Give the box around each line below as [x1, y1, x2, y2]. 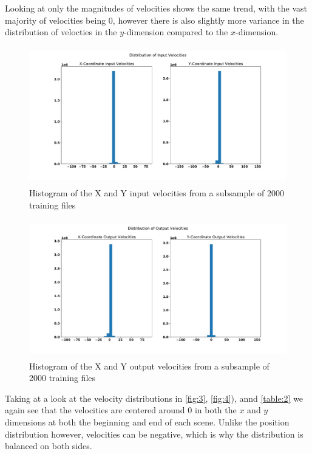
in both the [194, 404, 237, 416]
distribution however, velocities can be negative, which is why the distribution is [5, 427, 304, 440]
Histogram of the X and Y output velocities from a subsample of [29, 359, 270, 372]
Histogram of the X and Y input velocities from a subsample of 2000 [29, 187, 284, 199]
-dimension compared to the [124, 26, 228, 38]
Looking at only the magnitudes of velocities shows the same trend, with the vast [5, 2, 308, 14]
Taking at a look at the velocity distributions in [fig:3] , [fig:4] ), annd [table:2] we [5, 391, 304, 404]
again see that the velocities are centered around [5, 404, 185, 416]
